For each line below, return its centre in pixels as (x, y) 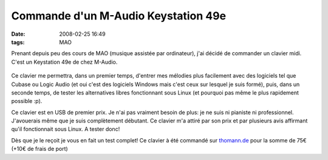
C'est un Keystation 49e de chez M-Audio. (64, 62)
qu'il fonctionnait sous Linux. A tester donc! (66, 129)
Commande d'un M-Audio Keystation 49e (119, 16)
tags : (18, 42)
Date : (18, 34)
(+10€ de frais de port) (39, 149)
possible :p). (27, 101)
